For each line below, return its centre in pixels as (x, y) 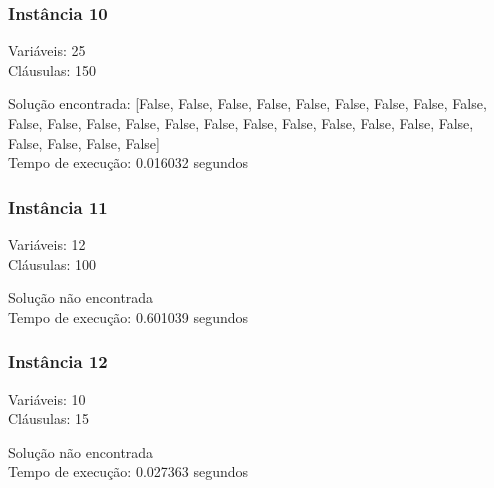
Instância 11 (58, 206)
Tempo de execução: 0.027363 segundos (128, 471)
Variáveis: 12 (47, 244)
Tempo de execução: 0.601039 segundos (128, 316)
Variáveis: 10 (47, 398)
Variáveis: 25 (47, 50)
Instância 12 (58, 361)
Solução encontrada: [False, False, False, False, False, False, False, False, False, (247, 103)
